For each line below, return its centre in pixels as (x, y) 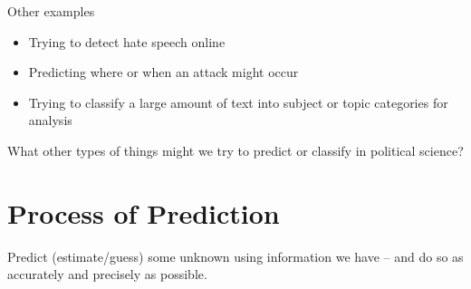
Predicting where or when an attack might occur (163, 72)
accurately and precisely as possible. (107, 274)
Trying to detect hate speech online (127, 41)
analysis (50, 120)
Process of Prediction (144, 212)
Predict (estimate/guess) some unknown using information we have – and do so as (235, 256)
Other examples (51, 11)
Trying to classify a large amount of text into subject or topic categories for (238, 102)
